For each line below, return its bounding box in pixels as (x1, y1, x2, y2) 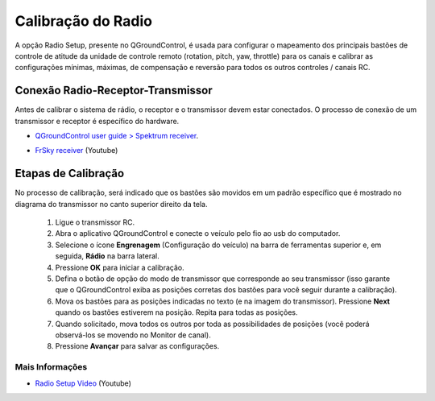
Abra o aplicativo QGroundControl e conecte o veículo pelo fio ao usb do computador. (55, 229, 341, 238)
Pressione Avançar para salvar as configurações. (55, 341, 220, 351)
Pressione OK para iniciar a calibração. (55, 263, 184, 272)
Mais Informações (14, 362, 88, 373)
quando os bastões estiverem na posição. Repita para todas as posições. (55, 308, 298, 317)
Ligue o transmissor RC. (55, 217, 135, 227)
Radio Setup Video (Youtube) (35, 378, 132, 388)
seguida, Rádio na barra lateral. (55, 251, 160, 261)
